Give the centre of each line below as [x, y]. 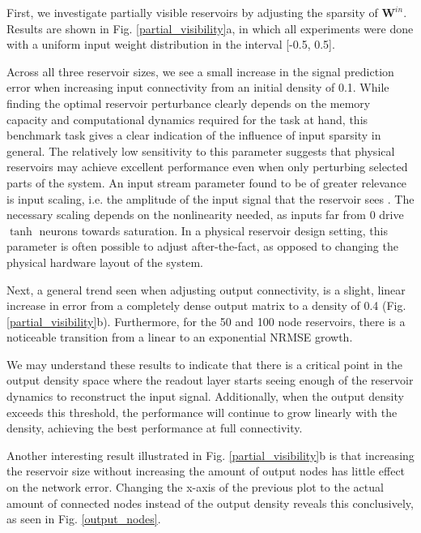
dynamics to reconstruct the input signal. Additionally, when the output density [205, 396]
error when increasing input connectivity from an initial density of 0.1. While [198, 87]
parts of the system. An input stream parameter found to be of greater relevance [207, 182]
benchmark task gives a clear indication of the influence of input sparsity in [194, 135]
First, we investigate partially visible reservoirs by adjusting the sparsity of [192, 12]
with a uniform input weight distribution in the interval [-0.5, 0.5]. [171, 44]
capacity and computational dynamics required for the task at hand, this [187, 119]
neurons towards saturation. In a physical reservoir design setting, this [214, 230]
